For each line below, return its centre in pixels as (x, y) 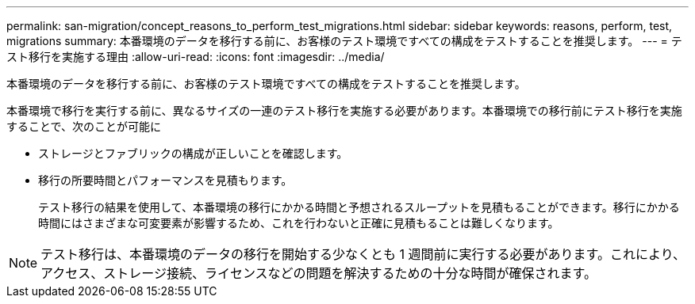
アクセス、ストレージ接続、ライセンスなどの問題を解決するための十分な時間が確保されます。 (319, 273)
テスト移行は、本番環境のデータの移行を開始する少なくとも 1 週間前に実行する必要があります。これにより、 (363, 254)
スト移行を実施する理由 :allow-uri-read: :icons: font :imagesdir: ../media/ (196, 57)
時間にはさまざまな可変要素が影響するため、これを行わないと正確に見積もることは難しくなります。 (299, 223)
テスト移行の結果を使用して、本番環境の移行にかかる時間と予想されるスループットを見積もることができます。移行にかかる (359, 207)
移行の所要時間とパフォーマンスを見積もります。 (165, 180)
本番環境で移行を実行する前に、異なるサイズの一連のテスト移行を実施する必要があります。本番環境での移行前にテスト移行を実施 (344, 110)
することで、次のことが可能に (84, 126)
